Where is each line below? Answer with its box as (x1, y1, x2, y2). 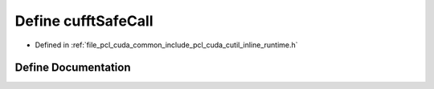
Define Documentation (14, 61, 131, 75)
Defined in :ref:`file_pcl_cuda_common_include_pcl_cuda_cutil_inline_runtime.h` (35, 40, 298, 50)
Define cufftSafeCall (14, 12, 154, 30)
